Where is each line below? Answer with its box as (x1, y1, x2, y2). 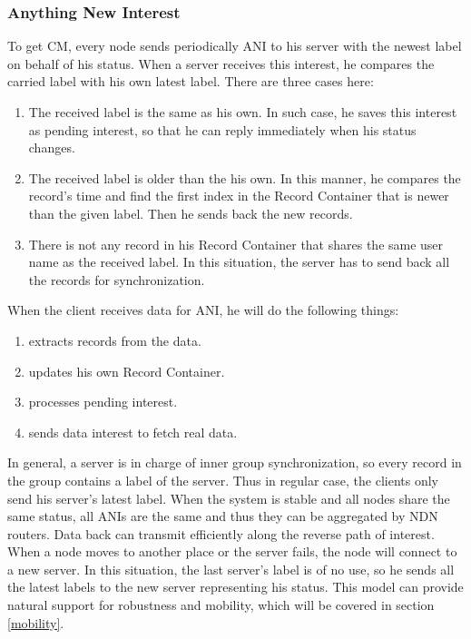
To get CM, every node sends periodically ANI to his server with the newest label (7, 36, 462, 55)
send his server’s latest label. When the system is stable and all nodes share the (7, 488, 450, 507)
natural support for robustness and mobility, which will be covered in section (7, 595, 435, 614)
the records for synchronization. (28, 270, 205, 289)
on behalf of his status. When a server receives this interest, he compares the (7, 54, 435, 73)
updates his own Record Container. (28, 361, 225, 380)
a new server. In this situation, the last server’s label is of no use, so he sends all (7, 559, 455, 578)
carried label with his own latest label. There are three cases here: (7, 72, 374, 91)
